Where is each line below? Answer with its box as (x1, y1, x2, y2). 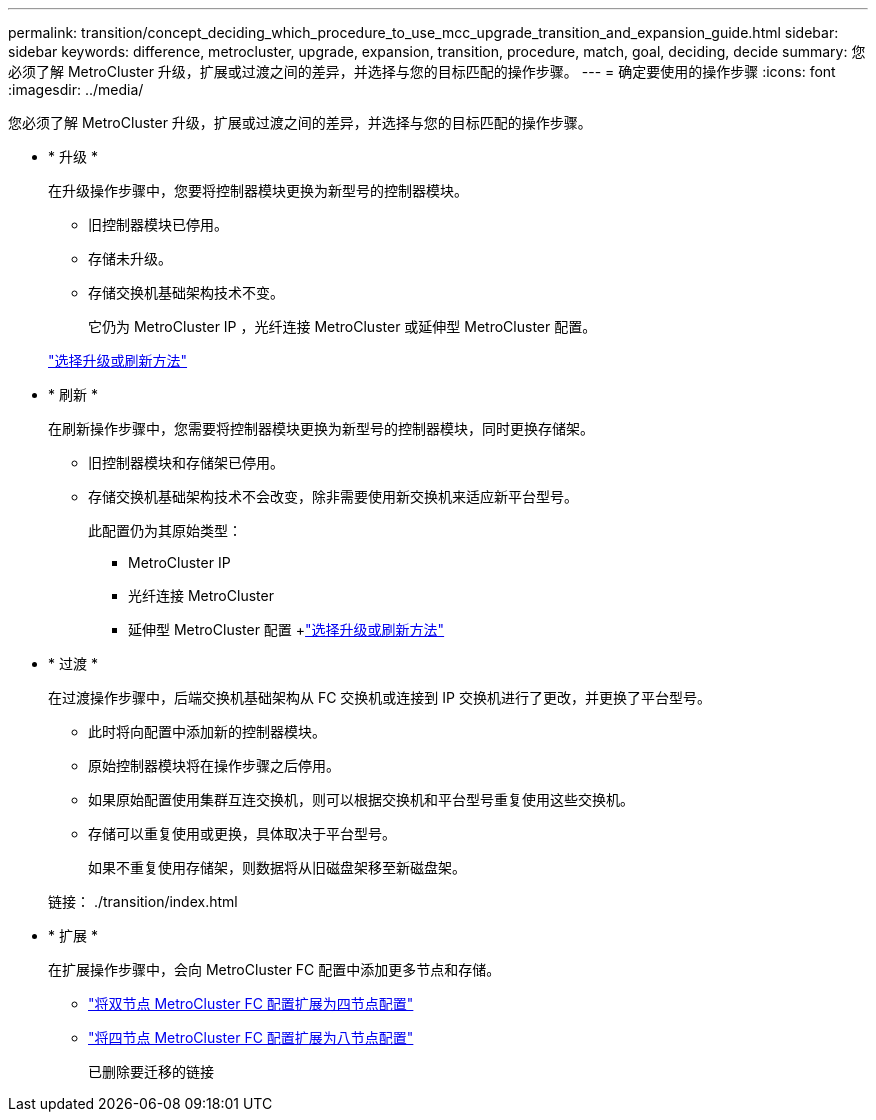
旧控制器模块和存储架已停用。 (88, 454, 284, 471)
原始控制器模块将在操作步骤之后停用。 (88, 757, 340, 774)
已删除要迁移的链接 (88, 1063, 214, 1080)
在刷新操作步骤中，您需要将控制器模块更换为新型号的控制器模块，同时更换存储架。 (48, 420, 594, 437)
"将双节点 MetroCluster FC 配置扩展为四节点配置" (88, 995, 414, 1012)
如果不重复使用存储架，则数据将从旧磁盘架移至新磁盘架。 (88, 859, 466, 876)
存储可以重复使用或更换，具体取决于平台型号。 (88, 825, 396, 842)
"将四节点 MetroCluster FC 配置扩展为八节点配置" (88, 1029, 414, 1046)
